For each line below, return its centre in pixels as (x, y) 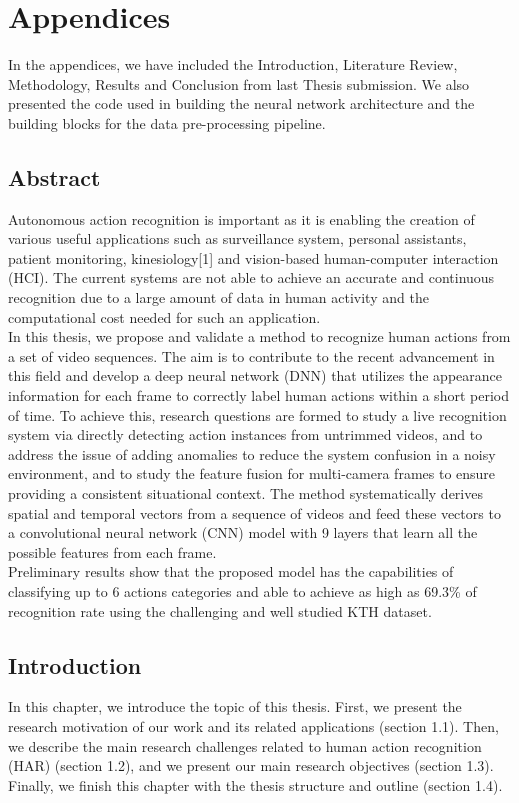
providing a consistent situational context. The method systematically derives (245, 493)
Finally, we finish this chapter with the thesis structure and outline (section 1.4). (255, 784)
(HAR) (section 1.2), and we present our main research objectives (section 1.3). (251, 765)
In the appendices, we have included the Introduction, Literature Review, (233, 64)
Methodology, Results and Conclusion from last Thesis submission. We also (239, 83)
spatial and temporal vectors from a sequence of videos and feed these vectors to (254, 512)
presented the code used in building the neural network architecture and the (241, 103)
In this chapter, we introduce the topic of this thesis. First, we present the (235, 706)
